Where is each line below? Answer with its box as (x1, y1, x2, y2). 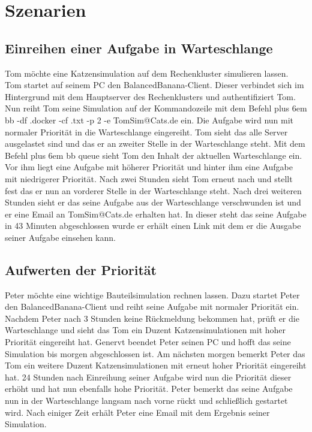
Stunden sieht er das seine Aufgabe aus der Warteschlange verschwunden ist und (5, 196, 301, 209)
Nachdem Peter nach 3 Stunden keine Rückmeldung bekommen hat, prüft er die (5, 312, 299, 324)
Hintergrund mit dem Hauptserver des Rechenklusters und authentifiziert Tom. (5, 90, 296, 102)
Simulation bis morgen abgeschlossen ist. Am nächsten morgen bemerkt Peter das (5, 347, 305, 360)
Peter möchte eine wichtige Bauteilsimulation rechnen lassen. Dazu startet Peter (5, 288, 300, 301)
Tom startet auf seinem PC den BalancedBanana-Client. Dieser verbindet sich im (5, 78, 304, 91)
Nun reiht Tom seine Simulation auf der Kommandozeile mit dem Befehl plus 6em (5, 102, 307, 114)
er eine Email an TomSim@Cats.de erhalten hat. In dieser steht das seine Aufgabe (5, 207, 307, 220)
